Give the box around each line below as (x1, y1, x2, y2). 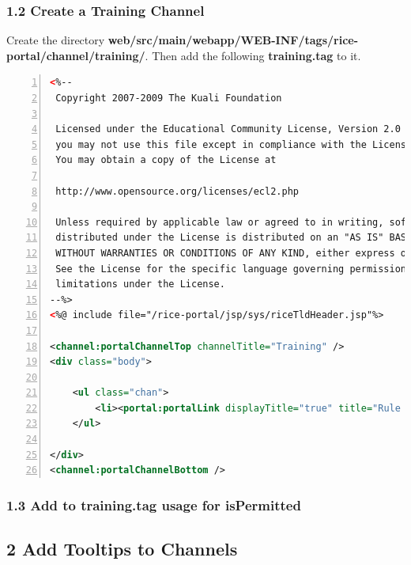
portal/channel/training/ (6, 47, 145, 63)
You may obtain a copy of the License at (55, 154, 277, 166)
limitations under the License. (55, 279, 225, 290)
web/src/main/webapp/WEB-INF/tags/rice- (107, 32, 359, 48)
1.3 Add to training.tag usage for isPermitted (6, 495, 301, 514)
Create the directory (6, 32, 105, 48)
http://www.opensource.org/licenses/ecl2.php (55, 185, 299, 197)
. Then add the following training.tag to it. (145, 47, 361, 63)
